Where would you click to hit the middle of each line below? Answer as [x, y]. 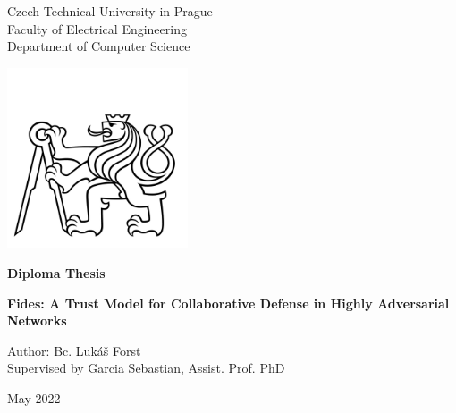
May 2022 [34, 397]
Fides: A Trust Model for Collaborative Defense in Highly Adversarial [228, 303]
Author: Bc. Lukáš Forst [74, 350]
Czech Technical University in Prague [110, 11]
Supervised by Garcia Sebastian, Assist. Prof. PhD [146, 368]
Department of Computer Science [99, 46]
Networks [37, 320]
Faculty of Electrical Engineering [97, 28]
